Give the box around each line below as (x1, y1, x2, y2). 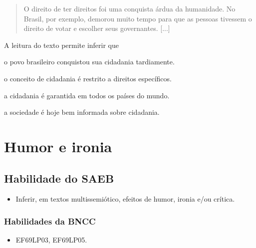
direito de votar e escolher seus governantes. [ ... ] (23, 23, 170, 33)
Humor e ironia (4, 136, 112, 156)
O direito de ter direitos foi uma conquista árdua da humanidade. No (23, 3, 236, 13)
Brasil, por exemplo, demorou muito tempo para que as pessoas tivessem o (23, 13, 252, 23)
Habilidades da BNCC (4, 215, 96, 227)
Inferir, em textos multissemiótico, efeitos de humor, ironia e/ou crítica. (15, 194, 235, 204)
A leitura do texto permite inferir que (4, 39, 119, 50)
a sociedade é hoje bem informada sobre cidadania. (4, 107, 160, 117)
